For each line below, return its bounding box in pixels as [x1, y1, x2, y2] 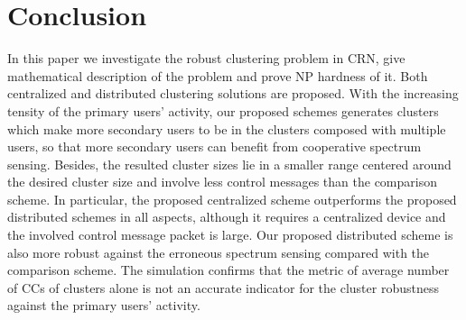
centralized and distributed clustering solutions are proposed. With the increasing [7, 84, 459, 103]
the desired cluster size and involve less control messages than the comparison [7, 172, 437, 191]
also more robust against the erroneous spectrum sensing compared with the [7, 242, 430, 261]
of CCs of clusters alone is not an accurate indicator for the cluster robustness [7, 278, 439, 297]
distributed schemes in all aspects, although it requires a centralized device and [7, 207, 446, 226]
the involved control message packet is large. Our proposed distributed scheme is [7, 225, 453, 244]
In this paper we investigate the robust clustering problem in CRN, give [7, 49, 405, 68]
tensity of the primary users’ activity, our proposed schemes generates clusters [7, 101, 439, 120]
